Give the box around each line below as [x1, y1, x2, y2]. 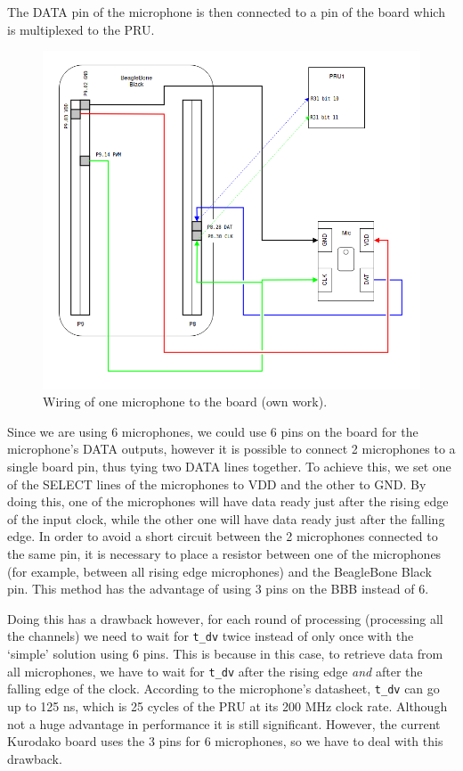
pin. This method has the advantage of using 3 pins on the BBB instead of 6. [7, 579, 429, 598]
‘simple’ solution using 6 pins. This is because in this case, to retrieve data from [7, 644, 443, 663]
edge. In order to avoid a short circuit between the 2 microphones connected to [7, 527, 438, 545]
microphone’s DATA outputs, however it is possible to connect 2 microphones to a [7, 439, 456, 458]
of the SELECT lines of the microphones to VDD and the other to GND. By [7, 474, 426, 493]
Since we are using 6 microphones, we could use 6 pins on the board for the [7, 422, 418, 440]
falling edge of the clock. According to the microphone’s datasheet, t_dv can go [7, 679, 440, 698]
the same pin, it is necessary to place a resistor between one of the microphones [7, 545, 442, 563]
